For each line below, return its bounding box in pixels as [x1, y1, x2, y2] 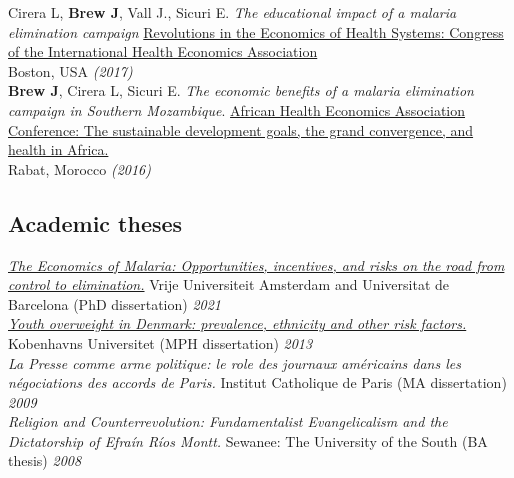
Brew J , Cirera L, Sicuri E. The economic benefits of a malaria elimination [8, 80, 474, 101]
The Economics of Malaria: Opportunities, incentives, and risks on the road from [8, 254, 505, 275]
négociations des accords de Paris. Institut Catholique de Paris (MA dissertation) [8, 372, 507, 393]
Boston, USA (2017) [8, 60, 133, 81]
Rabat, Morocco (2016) [8, 158, 151, 179]
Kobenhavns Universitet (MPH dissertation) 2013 [8, 332, 313, 353]
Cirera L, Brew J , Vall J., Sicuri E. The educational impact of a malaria [8, 2, 457, 22]
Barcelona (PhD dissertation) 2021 [8, 293, 222, 314]
